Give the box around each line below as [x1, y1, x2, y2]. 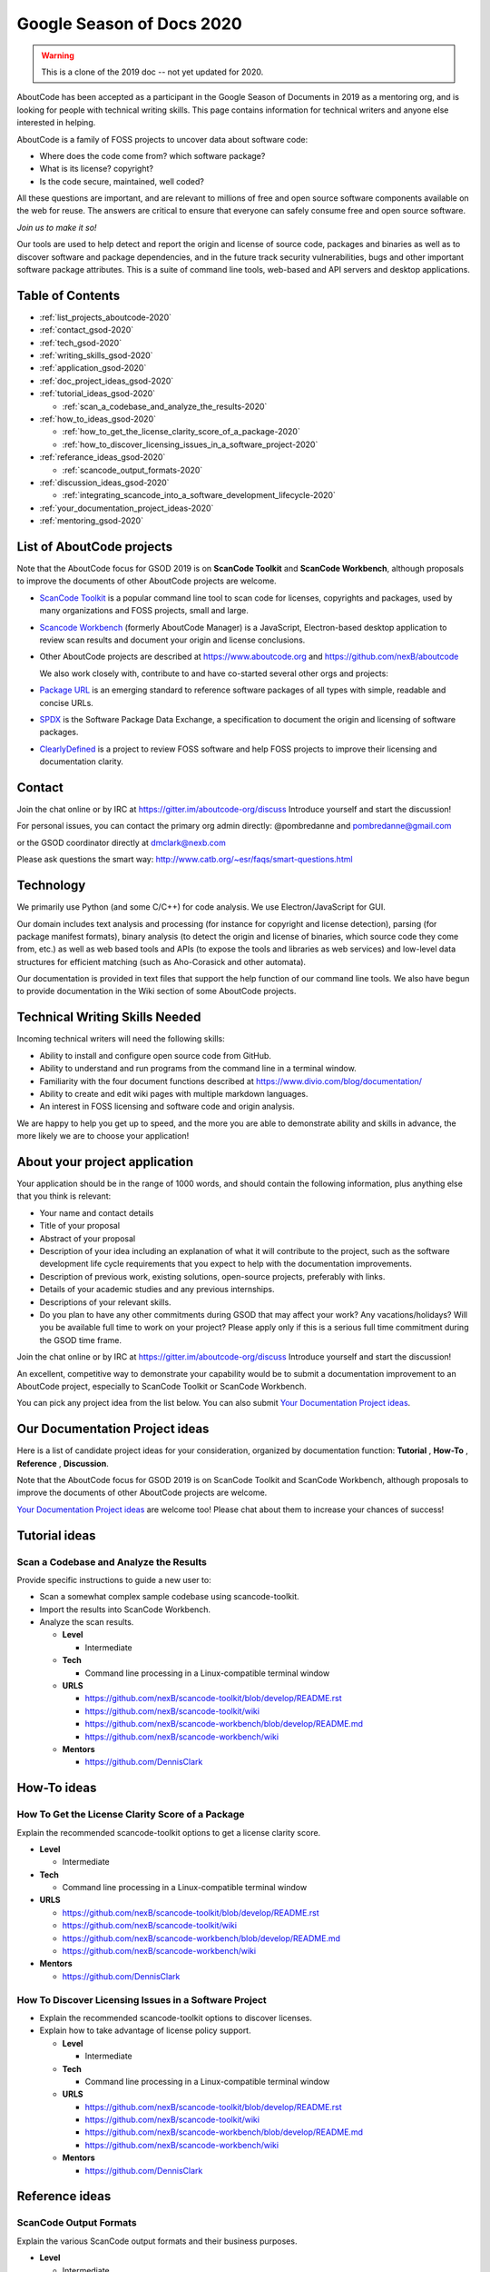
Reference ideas [16, 2188, 112, 2204]
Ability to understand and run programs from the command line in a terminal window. [39, 1063, 358, 1074]
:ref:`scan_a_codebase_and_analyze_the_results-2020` [62, 401, 268, 412]
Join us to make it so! [16, 222, 97, 233]
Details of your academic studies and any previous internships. [39, 1284, 275, 1295]
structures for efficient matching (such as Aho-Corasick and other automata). [16, 956, 307, 967]
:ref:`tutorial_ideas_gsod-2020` [39, 388, 156, 399]
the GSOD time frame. [39, 1334, 122, 1345]
